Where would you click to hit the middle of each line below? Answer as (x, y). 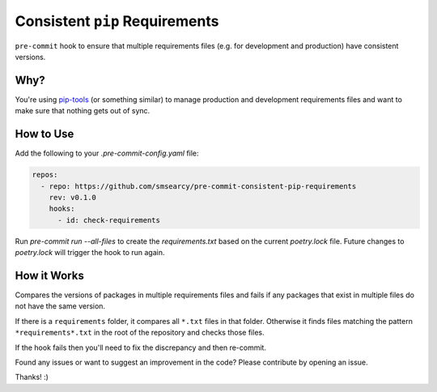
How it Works (49, 275)
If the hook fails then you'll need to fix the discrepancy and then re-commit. (141, 347)
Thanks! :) (32, 377)
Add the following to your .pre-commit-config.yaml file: (107, 153)
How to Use (45, 134)
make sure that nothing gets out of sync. (83, 111)
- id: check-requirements (109, 220)
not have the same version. (60, 306)
